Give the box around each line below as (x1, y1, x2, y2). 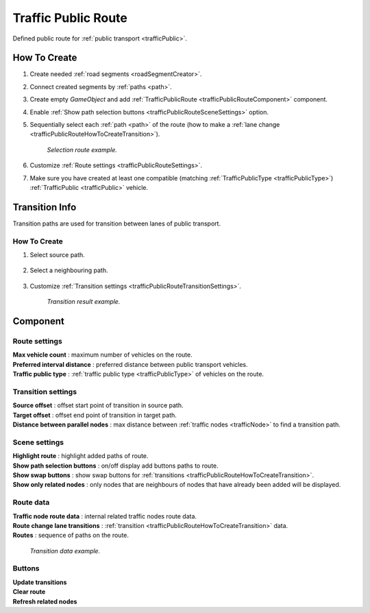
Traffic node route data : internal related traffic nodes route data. (12, 512, 197, 520)
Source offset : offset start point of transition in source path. (12, 401, 184, 409)
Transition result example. (47, 298, 121, 306)
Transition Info (12, 201, 77, 213)
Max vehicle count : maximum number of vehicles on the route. (12, 350, 193, 359)
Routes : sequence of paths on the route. (12, 531, 129, 540)
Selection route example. (47, 145, 118, 154)
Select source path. (29, 251, 85, 259)
